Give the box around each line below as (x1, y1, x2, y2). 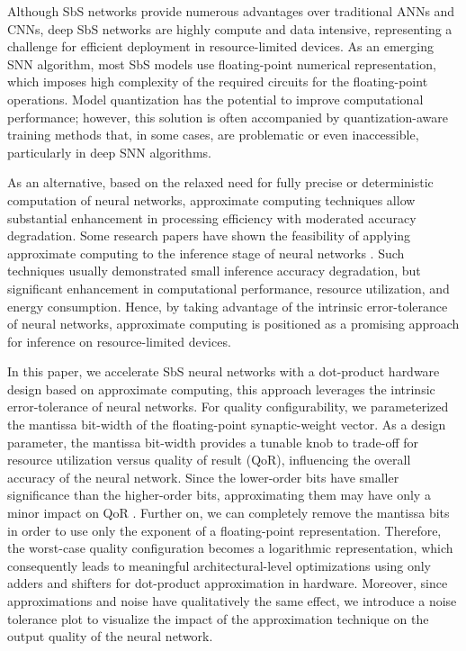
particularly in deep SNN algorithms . (7, 142, 211, 161)
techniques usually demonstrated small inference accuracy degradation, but (7, 261, 421, 280)
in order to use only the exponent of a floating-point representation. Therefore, (7, 520, 442, 539)
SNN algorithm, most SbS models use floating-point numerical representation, (7, 54, 436, 73)
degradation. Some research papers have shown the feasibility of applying (7, 226, 411, 245)
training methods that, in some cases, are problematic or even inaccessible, (7, 125, 419, 144)
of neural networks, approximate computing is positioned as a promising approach (7, 314, 460, 333)
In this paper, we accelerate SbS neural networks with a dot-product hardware (7, 362, 440, 381)
